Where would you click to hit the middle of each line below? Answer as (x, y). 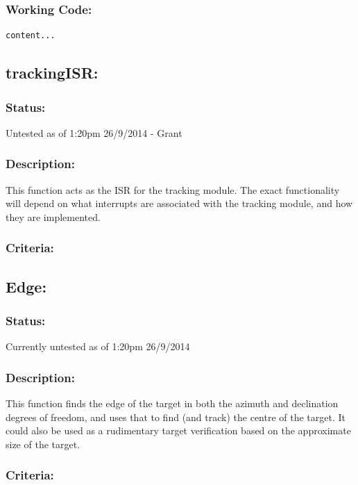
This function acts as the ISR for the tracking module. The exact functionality (173, 189)
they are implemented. (53, 216)
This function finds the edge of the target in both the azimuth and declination (172, 403)
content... (31, 36)
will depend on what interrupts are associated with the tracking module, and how (179, 203)
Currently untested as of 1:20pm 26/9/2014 (98, 346)
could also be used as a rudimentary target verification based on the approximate (178, 430)
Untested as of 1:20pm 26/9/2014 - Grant (94, 132)
